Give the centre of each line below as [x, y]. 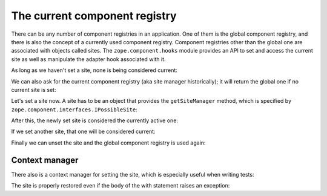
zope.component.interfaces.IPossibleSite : [74, 109]
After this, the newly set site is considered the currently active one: [95, 120]
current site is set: [34, 90]
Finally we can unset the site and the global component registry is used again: [108, 143]
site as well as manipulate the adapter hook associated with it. [88, 59]
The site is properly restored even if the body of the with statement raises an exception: [121, 186]
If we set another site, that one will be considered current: [83, 132]
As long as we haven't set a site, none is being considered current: [94, 70]
